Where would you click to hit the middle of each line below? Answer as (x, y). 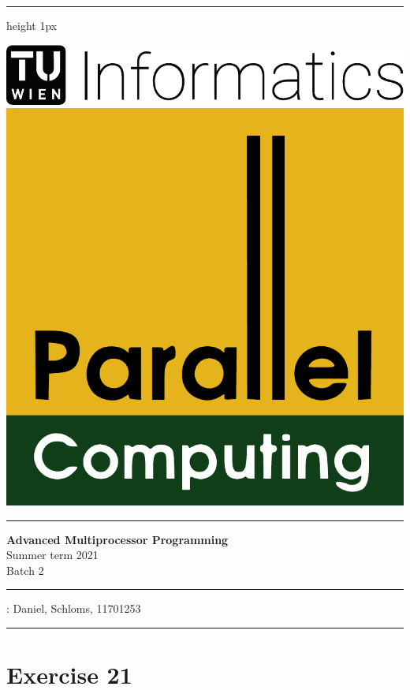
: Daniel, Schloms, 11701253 (74, 608)
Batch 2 (25, 570)
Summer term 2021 (52, 555)
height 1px (32, 25)
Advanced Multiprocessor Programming (117, 539)
